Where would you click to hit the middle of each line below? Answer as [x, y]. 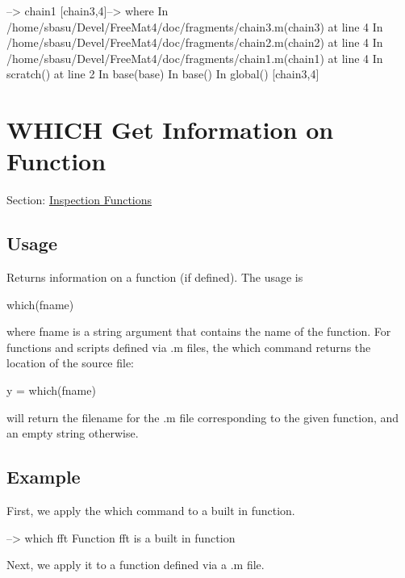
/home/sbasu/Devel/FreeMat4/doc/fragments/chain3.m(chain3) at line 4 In [195, 26]
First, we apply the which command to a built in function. [151, 511]
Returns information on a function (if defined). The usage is [155, 277]
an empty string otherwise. [73, 433]
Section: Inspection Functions [79, 200]
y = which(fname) [51, 390]
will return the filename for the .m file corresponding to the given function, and [203, 417]
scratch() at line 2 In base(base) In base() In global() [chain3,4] [163, 74]
